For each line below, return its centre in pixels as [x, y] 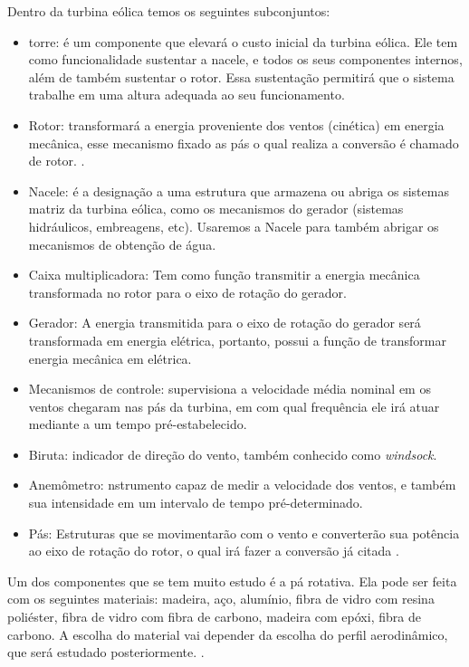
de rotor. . [57, 161]
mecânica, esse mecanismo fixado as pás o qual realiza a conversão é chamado [244, 143]
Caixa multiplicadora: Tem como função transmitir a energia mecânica [224, 275]
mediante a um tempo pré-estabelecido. [138, 424]
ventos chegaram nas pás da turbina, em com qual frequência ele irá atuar [234, 406]
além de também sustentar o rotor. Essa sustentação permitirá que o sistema [241, 76]
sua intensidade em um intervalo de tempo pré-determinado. [196, 503]
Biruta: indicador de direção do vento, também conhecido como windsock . [233, 454]
